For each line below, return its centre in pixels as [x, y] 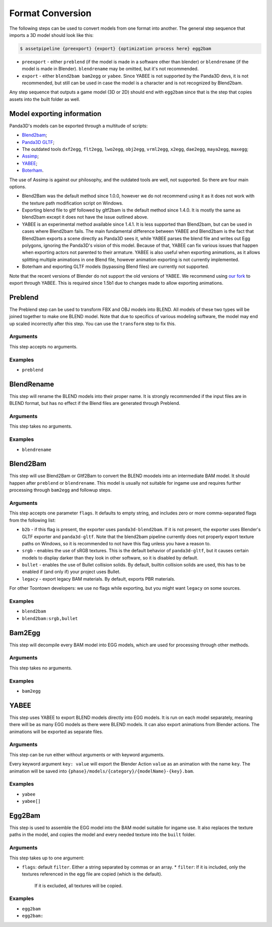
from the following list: [32, 520]
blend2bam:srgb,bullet [50, 618]
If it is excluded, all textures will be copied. [79, 886]
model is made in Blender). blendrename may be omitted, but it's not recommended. [110, 69]
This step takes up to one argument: [47, 858]
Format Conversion [50, 13]
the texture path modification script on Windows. [73, 203]
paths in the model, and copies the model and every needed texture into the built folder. [103, 835]
